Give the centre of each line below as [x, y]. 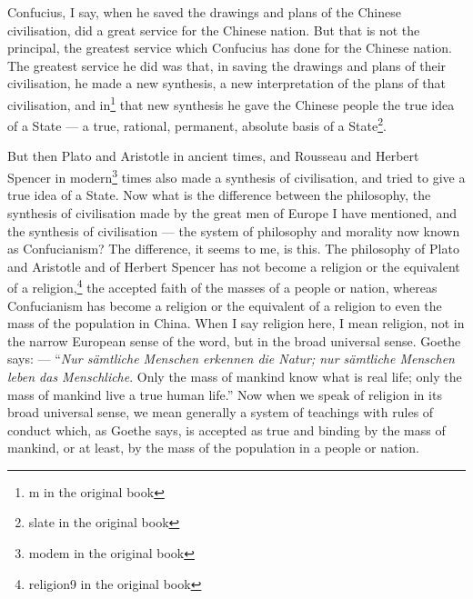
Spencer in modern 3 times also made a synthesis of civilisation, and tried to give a [236, 176]
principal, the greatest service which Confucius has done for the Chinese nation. [230, 48]
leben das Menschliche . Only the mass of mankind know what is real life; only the [235, 376]
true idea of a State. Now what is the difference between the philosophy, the [219, 195]
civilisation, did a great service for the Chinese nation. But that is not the [214, 30]
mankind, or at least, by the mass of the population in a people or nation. [214, 448]
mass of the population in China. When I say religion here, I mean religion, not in [236, 323]
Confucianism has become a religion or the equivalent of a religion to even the [225, 305]
